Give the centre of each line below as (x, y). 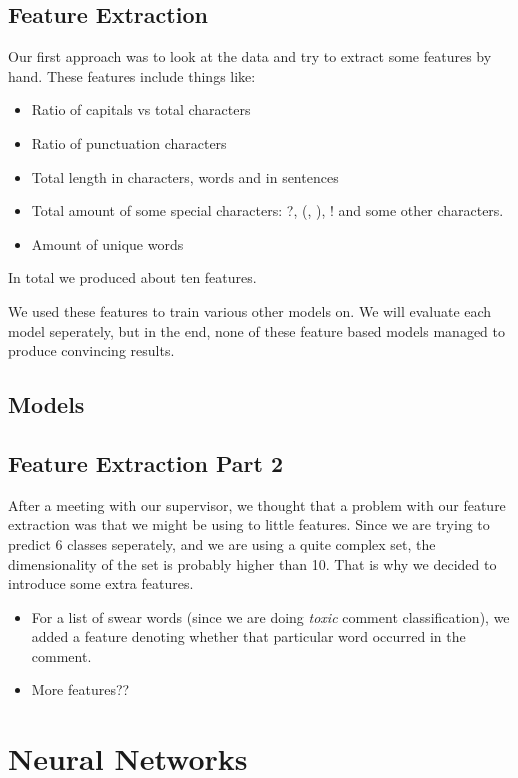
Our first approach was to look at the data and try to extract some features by (250, 56)
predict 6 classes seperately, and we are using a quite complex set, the (222, 543)
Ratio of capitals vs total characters (141, 109)
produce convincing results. (91, 350)
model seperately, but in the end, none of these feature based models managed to (256, 330)
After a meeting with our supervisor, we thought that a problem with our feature (257, 504)
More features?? (80, 689)
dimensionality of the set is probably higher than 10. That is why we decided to (252, 563)
